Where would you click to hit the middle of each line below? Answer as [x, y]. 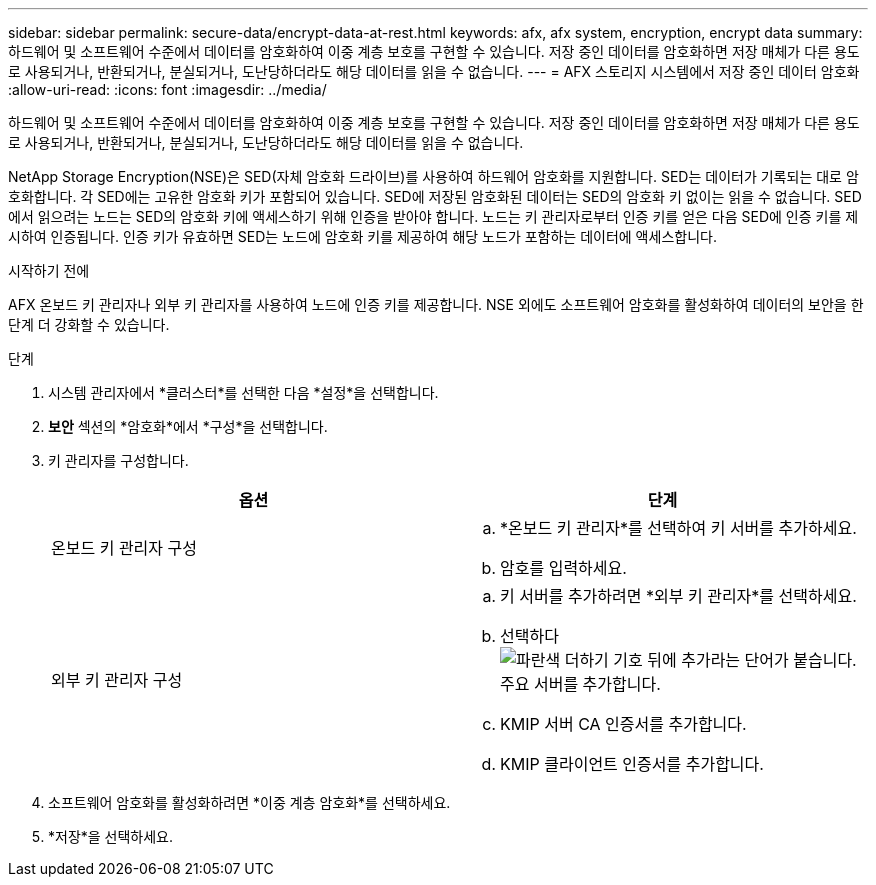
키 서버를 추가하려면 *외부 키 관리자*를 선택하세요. [678, 596]
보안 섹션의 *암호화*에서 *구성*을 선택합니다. [188, 426]
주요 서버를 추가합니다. [580, 684]
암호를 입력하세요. [563, 568]
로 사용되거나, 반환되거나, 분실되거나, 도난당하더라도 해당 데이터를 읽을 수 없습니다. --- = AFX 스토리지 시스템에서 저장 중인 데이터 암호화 [434, 71]
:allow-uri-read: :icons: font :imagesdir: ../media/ [167, 89]
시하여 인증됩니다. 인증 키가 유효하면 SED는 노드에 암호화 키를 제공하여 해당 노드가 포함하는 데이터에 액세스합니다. [362, 236]
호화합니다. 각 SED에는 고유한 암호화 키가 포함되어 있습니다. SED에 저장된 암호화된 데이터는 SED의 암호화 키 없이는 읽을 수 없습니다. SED [435, 196]
